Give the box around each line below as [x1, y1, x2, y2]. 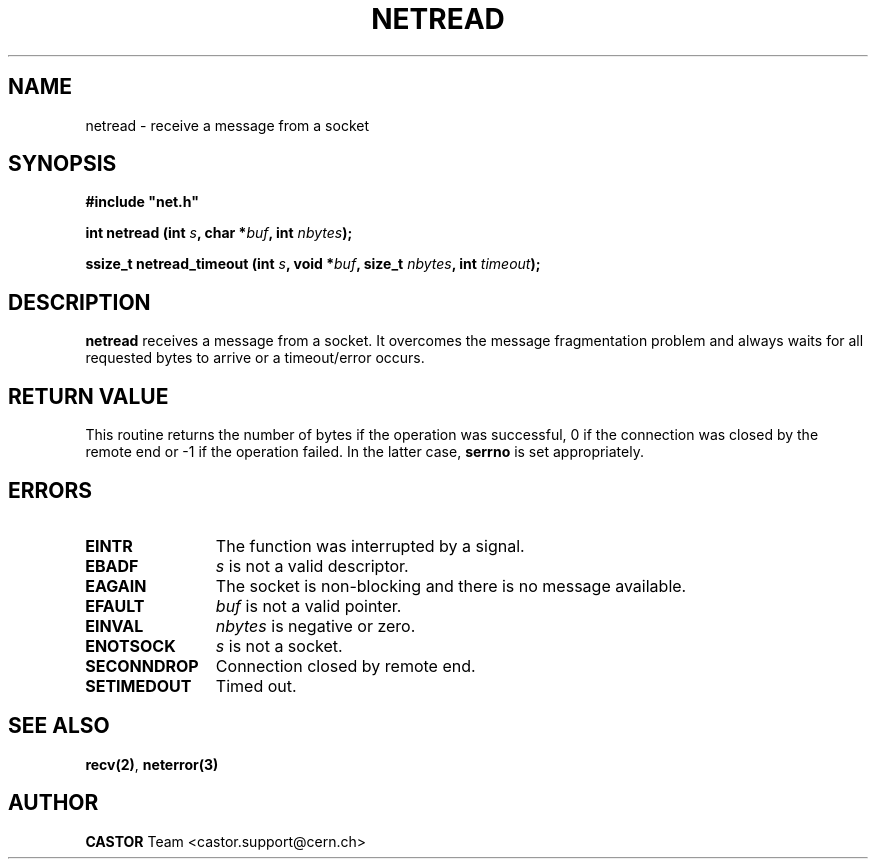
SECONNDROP [85, 655, 199, 676]
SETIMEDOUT [85, 675, 192, 696]
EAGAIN [85, 575, 147, 596]
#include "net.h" [85, 193, 199, 211]
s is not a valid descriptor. [215, 555, 409, 576]
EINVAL [85, 615, 144, 636]
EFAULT [85, 595, 145, 616]
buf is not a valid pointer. [215, 595, 402, 616]
